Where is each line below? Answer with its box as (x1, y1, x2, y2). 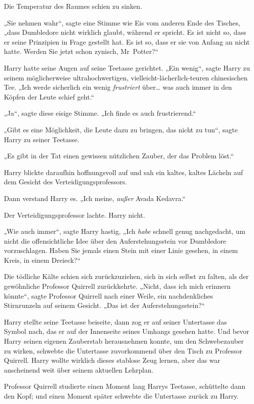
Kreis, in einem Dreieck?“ (4, 254, 81, 265)
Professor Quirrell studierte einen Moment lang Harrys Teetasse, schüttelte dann (4, 381, 246, 391)
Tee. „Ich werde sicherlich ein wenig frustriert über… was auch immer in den (4, 82, 232, 92)
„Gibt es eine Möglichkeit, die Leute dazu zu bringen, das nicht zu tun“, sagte (4, 124, 238, 134)
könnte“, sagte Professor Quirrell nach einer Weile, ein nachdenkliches (4, 290, 213, 301)
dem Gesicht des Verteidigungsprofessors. (4, 177, 127, 187)
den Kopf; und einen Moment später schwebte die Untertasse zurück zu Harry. (4, 391, 239, 401)
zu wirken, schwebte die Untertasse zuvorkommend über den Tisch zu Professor (4, 345, 242, 355)
